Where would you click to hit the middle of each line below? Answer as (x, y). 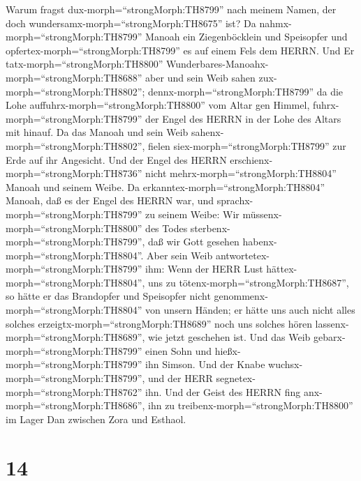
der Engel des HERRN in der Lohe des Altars (243, 118)
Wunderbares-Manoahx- (218, 64)
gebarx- (330, 337)
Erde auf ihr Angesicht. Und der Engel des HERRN (116, 159)
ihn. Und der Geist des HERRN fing (223, 391)
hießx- (228, 350)
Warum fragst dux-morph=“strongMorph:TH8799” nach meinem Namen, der (171, 9)
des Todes (167, 228)
